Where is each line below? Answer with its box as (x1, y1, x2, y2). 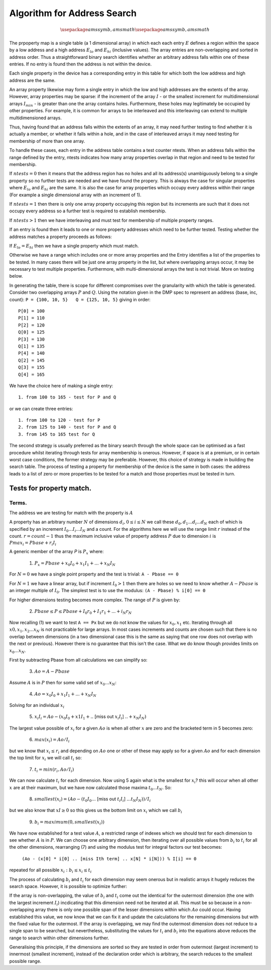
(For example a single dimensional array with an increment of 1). (9, 192, 142, 198)
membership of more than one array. (9, 138, 85, 144)
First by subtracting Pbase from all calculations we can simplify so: (9, 657, 148, 663)
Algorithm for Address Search (9, 8, 137, 19)
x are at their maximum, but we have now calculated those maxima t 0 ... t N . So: (9, 784, 172, 792)
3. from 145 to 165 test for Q (18, 431, 95, 437)
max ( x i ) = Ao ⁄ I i (34, 737, 70, 744)
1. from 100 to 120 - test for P (18, 418, 100, 423)
